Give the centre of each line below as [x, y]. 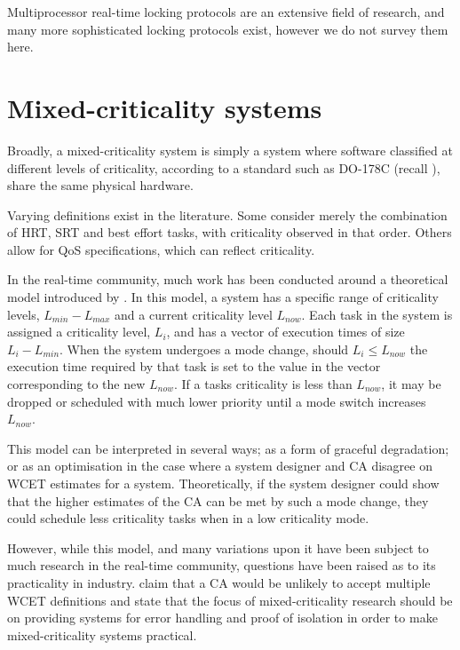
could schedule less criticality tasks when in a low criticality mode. [188, 518]
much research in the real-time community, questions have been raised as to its [222, 565]
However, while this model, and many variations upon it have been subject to [218, 547]
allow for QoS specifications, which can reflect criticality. [161, 249]
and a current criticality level [194, 314]
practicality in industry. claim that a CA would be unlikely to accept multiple [219, 582]
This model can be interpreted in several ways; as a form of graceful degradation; [228, 448]
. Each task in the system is [377, 314]
